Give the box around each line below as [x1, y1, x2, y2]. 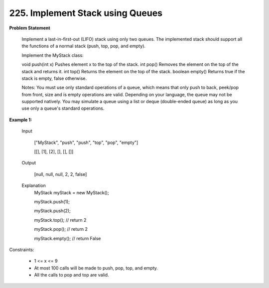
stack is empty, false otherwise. [21, 75, 87, 81]
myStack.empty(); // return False [34, 235, 101, 241]
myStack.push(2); [34, 208, 71, 214]
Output [21, 160, 36, 166]
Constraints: [9, 247, 34, 253]
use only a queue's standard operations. [21, 105, 105, 112]
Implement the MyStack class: [21, 52, 84, 58]
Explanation [21, 182, 46, 189]
